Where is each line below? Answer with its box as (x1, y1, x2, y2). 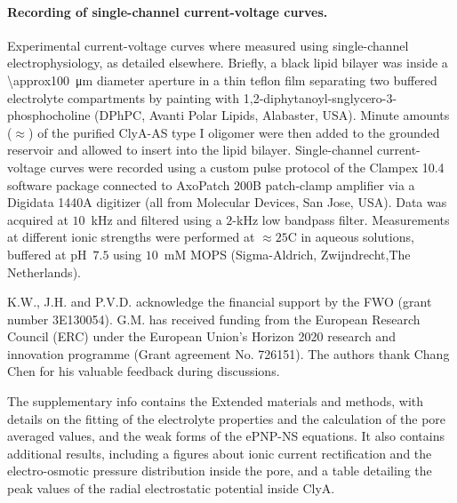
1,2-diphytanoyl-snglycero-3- (243, 88, 397, 107)
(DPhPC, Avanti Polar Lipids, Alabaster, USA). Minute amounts (94, 106, 450, 124)
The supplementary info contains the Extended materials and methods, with (7, 392, 424, 411)
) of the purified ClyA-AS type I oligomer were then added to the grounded (28, 123, 440, 141)
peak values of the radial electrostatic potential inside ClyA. (7, 479, 335, 498)
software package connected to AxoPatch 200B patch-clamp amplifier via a (7, 175, 415, 194)
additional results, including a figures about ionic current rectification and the (7, 443, 432, 462)
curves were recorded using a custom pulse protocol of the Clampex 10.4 (50, 157, 445, 176)
